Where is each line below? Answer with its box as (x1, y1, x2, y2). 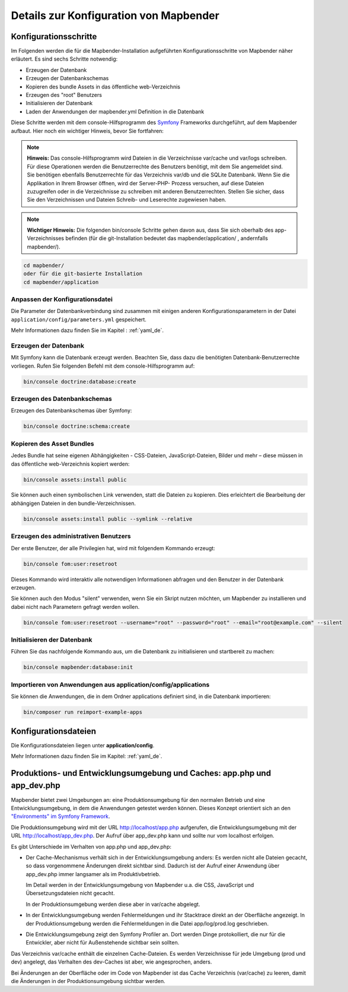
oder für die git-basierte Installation (23, 270, 142, 277)
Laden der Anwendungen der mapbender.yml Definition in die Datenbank (25, 108, 205, 115)
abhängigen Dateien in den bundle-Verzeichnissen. (11, 500, 136, 507)
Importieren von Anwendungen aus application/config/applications (11, 680, 210, 688)
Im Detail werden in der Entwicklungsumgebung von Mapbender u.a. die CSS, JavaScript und (25, 882, 254, 889)
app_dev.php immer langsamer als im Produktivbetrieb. (25, 870, 161, 877)
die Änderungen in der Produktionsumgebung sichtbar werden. (11, 977, 165, 984)
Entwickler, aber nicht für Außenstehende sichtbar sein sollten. (25, 939, 180, 946)
